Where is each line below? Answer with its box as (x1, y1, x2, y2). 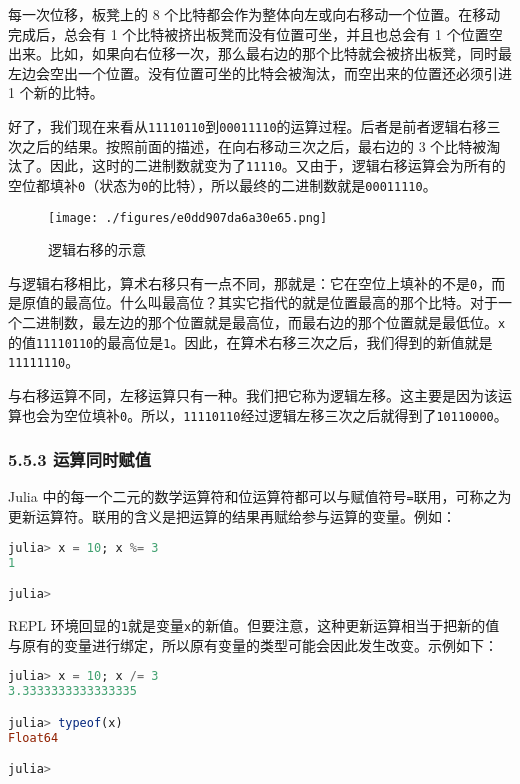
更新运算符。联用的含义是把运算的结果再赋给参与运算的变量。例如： (8, 506, 456, 527)
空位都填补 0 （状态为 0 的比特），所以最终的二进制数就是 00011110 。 (8, 174, 437, 195)
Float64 (8, 730, 59, 745)
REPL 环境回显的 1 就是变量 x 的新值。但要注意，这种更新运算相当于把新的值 (8, 615, 500, 635)
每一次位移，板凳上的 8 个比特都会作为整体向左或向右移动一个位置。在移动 (8, 4, 501, 24)
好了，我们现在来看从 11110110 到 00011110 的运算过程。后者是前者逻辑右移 (8, 115, 487, 136)
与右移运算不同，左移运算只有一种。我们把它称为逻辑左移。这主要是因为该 (8, 385, 498, 405)
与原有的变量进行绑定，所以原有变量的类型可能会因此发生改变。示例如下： (8, 634, 498, 655)
